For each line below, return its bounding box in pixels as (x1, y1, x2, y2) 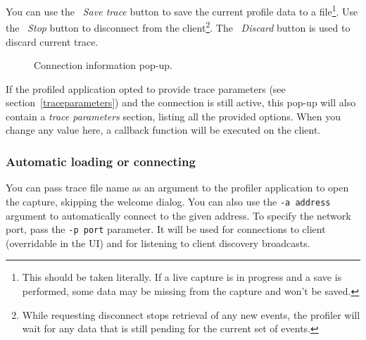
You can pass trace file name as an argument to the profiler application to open (6, 180, 349, 195)
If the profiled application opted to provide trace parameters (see (6, 81, 286, 96)
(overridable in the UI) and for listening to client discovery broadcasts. (6, 235, 310, 250)
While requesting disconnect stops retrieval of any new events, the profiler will (22, 307, 360, 322)
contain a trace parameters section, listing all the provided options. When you (6, 108, 341, 123)
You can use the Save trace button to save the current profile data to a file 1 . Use (6, 2, 358, 18)
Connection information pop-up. (34, 58, 172, 73)
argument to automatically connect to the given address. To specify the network (6, 208, 351, 222)
